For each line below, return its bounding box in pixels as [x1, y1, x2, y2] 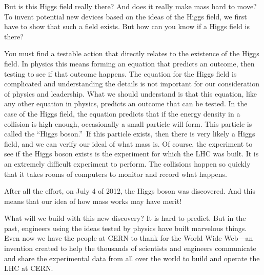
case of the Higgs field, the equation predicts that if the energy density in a [4, 108, 240, 119]
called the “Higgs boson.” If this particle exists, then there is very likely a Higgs [4, 128, 255, 139]
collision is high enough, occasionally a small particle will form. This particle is [4, 118, 252, 129]
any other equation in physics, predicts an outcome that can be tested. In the [4, 98, 248, 109]
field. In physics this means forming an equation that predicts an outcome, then [4, 58, 255, 68]
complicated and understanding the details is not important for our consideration [4, 78, 259, 89]
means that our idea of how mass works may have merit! [4, 195, 182, 206]
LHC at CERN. [4, 263, 53, 273]
